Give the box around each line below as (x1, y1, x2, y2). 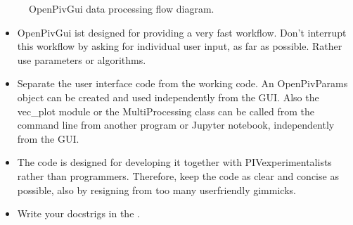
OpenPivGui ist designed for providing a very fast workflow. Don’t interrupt (17, 25, 347, 39)
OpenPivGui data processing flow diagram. (29, 1, 214, 15)
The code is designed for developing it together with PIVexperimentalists (17, 155, 332, 169)
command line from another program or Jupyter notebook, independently (17, 117, 335, 132)
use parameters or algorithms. (17, 52, 146, 67)
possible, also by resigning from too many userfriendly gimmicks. (17, 182, 296, 197)
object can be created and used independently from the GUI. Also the (17, 89, 319, 104)
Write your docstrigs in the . (17, 206, 140, 221)
